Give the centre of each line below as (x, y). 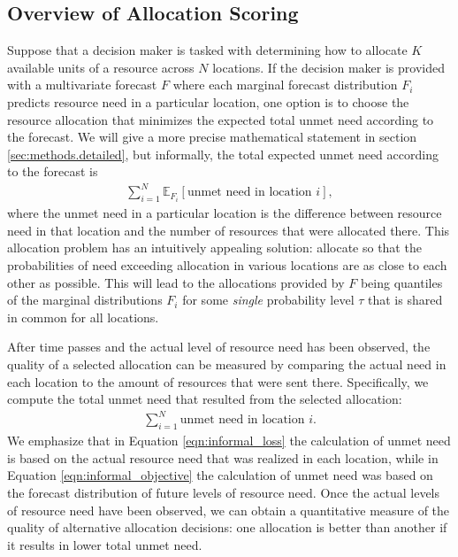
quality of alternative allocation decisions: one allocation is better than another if (227, 527)
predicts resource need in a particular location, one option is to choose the (208, 101)
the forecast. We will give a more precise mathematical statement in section (212, 137)
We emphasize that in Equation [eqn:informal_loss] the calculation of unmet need (229, 441)
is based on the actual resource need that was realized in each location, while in (223, 457)
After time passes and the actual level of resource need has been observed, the (219, 347)
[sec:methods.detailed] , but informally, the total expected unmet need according (223, 154)
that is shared (405, 300)
